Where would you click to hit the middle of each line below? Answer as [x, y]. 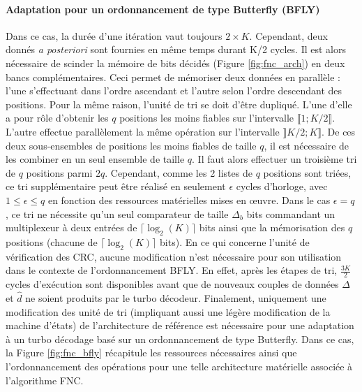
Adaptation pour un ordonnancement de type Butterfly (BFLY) [163, 9]
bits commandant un [291, 213]
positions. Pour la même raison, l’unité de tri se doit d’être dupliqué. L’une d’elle [179, 104]
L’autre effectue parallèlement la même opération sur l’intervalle [143, 131]
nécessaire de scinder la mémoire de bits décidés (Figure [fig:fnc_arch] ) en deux [175, 63]
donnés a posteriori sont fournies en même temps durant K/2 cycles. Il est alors [176, 49]
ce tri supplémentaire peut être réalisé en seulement [116, 186]
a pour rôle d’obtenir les [57, 118]
